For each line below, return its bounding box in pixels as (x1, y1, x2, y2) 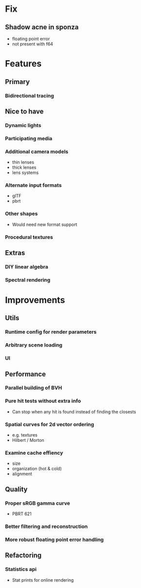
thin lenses (12, 159, 35, 165)
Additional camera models (5, 148, 69, 155)
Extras (5, 248, 25, 257)
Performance (5, 370, 46, 378)
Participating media (5, 135, 53, 142)
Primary (5, 77, 30, 86)
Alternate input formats (5, 182, 62, 189)
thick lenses (12, 165, 36, 171)
